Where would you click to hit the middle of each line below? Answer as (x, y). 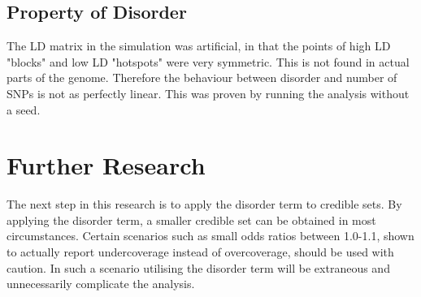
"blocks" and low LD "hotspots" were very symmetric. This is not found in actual (208, 61)
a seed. (24, 109)
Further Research (106, 165)
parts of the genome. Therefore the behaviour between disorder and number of (202, 77)
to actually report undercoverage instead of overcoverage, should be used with (200, 252)
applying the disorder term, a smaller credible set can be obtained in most (191, 220)
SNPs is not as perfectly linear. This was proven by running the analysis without (208, 93)
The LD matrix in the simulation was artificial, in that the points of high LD (199, 46)
